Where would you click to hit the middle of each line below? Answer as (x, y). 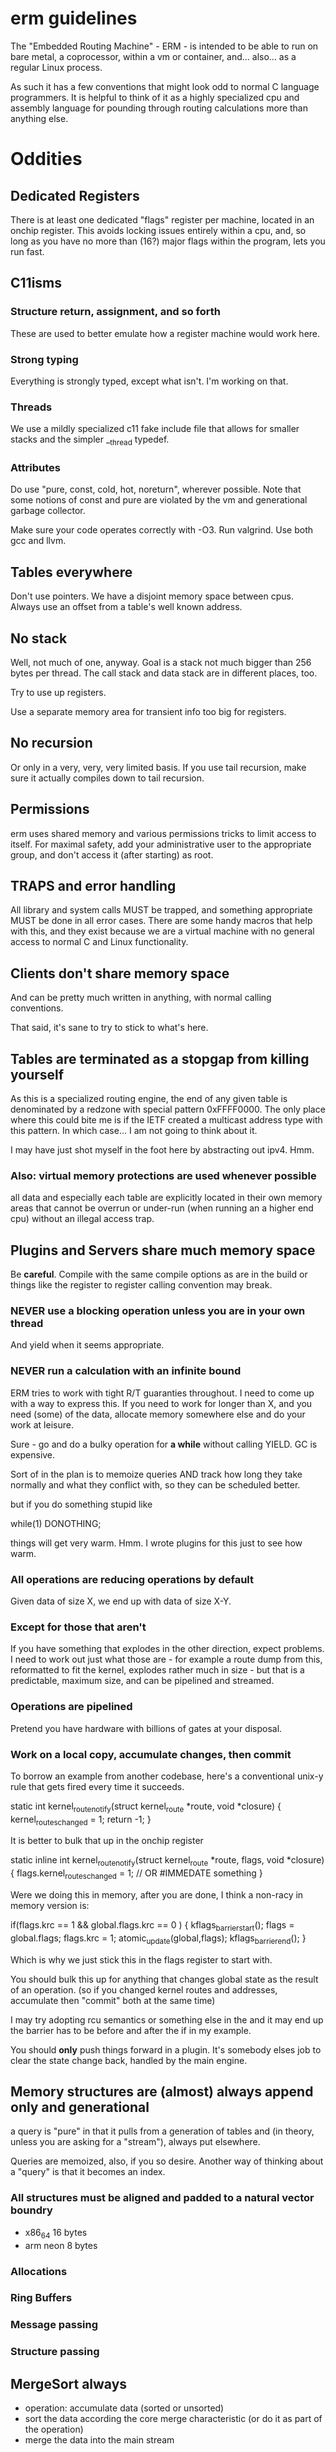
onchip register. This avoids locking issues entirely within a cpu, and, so (158, 230)
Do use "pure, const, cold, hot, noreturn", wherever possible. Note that (156, 489)
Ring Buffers (41, 2298)
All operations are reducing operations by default (132, 1579)
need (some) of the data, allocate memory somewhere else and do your (158, 1414)
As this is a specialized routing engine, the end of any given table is (149, 1098)
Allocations (39, 2271)
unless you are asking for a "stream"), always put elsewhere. (135, 2142)
